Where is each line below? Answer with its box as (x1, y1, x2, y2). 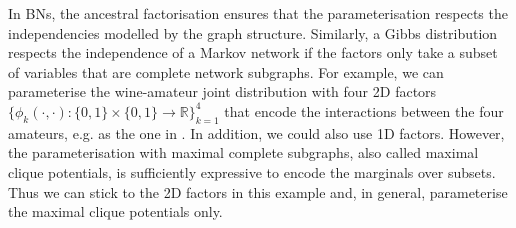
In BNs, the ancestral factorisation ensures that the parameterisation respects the (8, 3, 508, 23)
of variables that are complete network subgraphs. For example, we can (8, 61, 444, 82)
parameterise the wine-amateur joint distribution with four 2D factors (8, 81, 437, 102)
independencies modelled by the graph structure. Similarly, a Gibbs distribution (8, 22, 498, 43)
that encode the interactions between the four (224, 100, 504, 121)
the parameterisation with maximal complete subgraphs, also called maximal (8, 142, 479, 163)
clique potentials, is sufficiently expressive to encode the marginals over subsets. (8, 161, 496, 182)
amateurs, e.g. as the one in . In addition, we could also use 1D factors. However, (8, 122, 505, 143)
